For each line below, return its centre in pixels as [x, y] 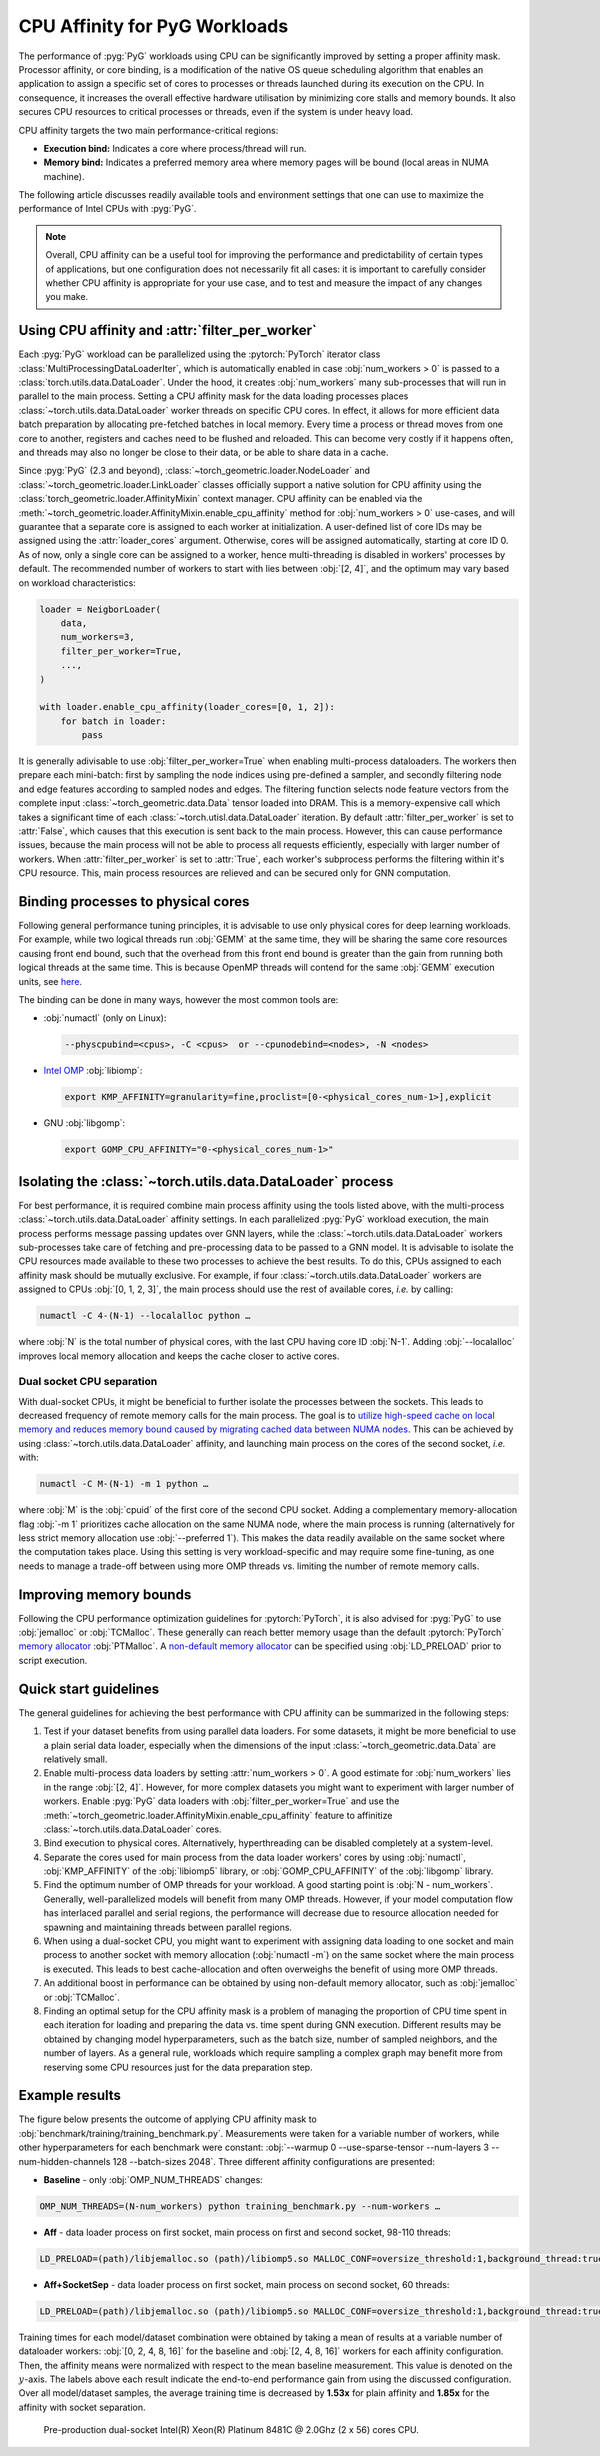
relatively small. [75, 1759]
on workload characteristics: [77, 582]
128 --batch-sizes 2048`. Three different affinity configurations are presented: [273, 2161]
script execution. [53, 1660]
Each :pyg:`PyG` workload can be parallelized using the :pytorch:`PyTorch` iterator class [199, 354]
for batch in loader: [113, 721]
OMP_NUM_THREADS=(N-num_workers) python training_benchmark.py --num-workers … [240, 2206]
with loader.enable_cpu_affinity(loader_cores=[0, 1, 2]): [187, 707]
